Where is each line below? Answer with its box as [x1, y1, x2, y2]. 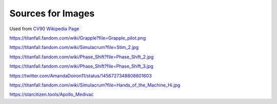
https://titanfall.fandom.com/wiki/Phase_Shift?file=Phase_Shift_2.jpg [9, 54, 154, 60]
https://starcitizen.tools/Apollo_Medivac [9, 91, 94, 97]
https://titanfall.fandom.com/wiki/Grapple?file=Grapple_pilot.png [9, 35, 146, 41]
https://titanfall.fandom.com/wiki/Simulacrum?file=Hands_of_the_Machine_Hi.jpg [9, 82, 181, 88]
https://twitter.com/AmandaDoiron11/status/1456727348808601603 [9, 72, 152, 79]
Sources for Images [9, 8, 95, 19]
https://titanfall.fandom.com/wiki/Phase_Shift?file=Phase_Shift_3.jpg [9, 63, 154, 69]
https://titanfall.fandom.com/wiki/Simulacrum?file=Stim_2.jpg [9, 44, 139, 51]
